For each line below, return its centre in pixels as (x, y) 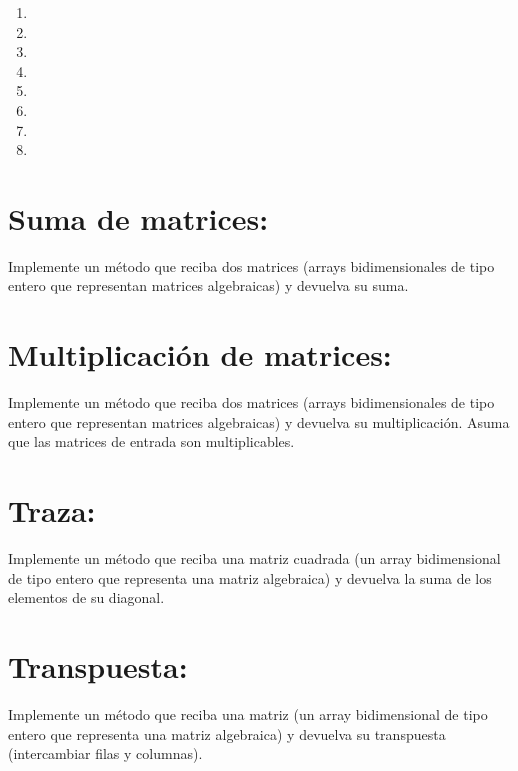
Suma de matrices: (138, 217)
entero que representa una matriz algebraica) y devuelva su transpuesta (227, 733)
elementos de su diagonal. (86, 597)
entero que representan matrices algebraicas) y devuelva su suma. (208, 285)
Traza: (52, 510)
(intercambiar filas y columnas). (105, 753)
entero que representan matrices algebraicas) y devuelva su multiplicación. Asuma (259, 421)
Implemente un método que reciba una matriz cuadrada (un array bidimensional (254, 558)
